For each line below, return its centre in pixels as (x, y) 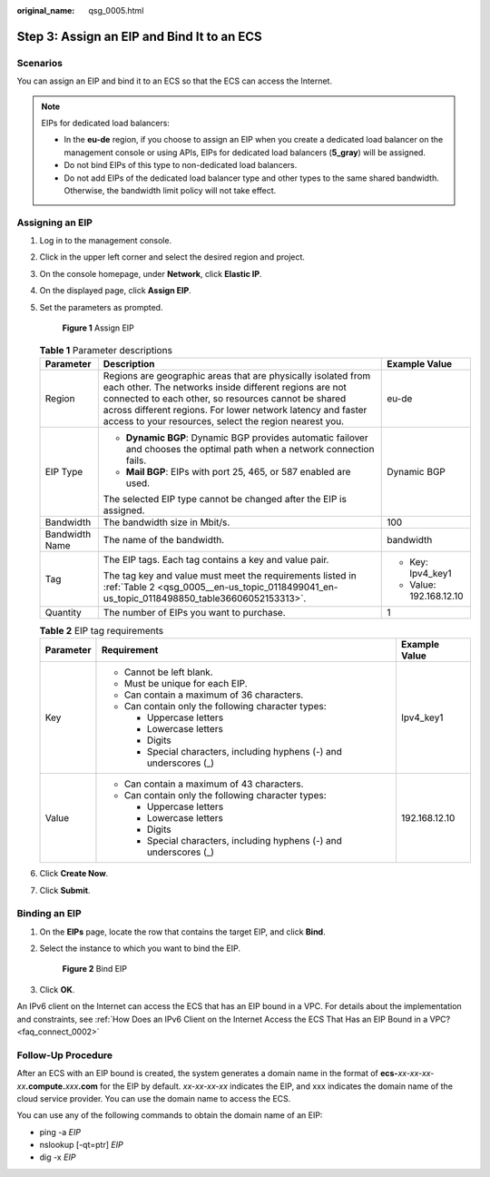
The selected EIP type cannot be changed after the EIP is (225, 499)
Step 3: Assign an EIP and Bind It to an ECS (139, 36)
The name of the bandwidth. (164, 539)
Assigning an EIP (54, 223)
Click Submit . (65, 890)
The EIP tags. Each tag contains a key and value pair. (216, 559)
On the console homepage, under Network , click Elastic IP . (151, 273)
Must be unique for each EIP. (186, 684)
